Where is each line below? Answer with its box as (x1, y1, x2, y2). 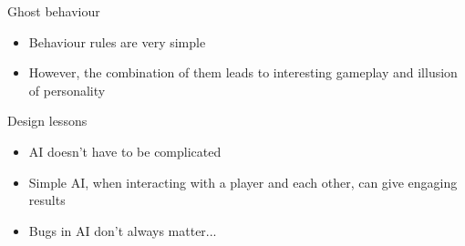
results (28, 190, 66, 210)
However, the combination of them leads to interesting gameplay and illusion (28, 63, 458, 82)
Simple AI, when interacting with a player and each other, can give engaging (28, 172, 458, 191)
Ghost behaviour (7, 2, 100, 20)
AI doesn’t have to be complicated (28, 141, 222, 160)
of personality (28, 80, 106, 99)
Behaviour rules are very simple (28, 32, 206, 51)
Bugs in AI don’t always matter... (28, 220, 217, 240)
